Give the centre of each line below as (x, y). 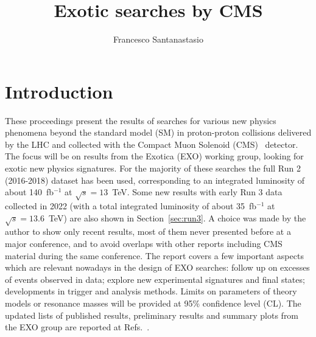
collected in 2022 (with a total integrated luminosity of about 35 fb (131, 205)
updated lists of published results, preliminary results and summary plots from (152, 315)
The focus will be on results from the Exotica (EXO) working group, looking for (154, 156)
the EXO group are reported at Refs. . (77, 327)
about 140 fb (30, 192)
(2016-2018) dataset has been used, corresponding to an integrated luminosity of (155, 180)
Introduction (59, 91)
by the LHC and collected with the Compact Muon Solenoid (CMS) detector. (152, 144)
